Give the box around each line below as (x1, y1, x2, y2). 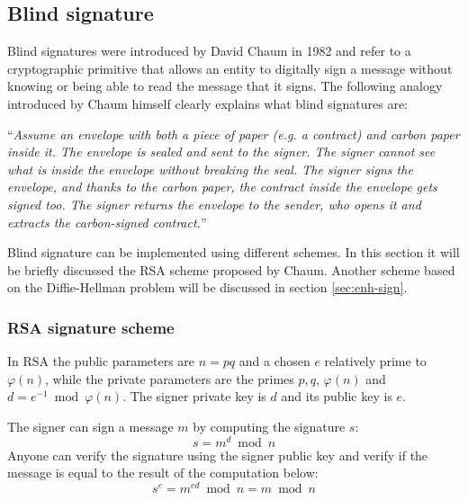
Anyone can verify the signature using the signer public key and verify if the (7, 445, 428, 464)
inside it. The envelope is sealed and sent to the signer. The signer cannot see (7, 142, 436, 161)
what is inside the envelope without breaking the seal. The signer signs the (7, 159, 413, 178)
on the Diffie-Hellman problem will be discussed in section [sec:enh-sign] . (7, 278, 408, 297)
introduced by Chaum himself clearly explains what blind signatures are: (7, 94, 409, 112)
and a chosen (238, 352, 310, 371)
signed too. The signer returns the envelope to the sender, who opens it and (7, 194, 421, 213)
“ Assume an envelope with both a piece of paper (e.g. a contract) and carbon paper (7, 124, 460, 143)
